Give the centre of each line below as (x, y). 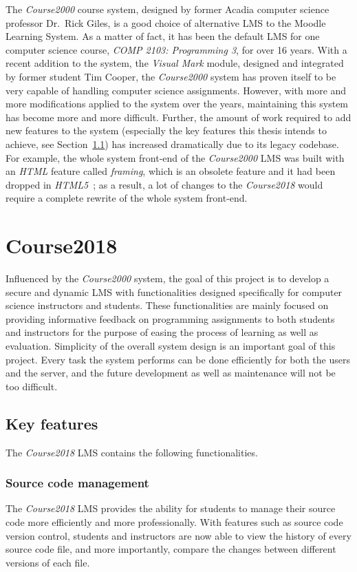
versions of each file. (48, 562)
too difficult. (32, 386)
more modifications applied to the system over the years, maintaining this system (177, 104)
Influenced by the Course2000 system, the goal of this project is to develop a (167, 278)
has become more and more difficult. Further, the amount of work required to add (178, 117)
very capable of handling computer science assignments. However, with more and (176, 90)
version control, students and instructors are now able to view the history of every (178, 535)
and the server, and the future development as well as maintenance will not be (171, 373)
